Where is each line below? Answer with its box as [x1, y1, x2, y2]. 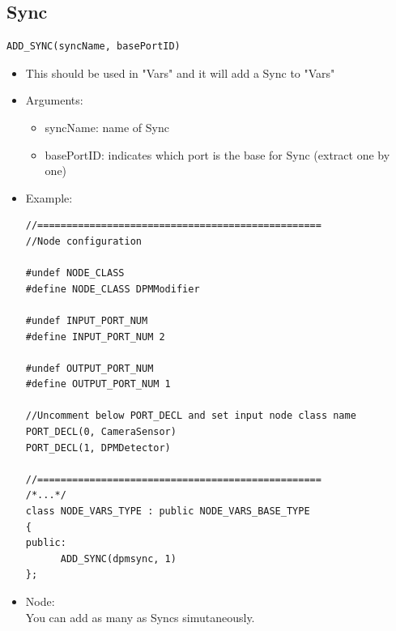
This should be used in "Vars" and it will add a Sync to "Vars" [25, 64, 335, 81]
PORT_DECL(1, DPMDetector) [25, 441, 171, 454]
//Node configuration [25, 235, 142, 247]
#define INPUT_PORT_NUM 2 [25, 330, 165, 343]
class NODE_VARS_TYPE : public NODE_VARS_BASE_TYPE [25, 505, 310, 518]
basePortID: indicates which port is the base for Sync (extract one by [45, 146, 390, 163]
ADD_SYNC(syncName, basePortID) [6, 41, 181, 53]
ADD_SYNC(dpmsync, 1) [60, 552, 177, 565]
